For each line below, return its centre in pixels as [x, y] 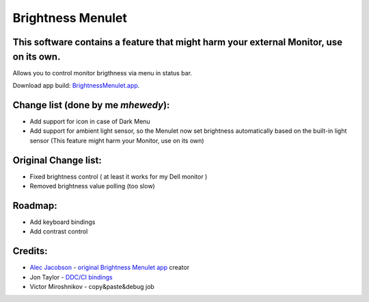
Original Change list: [57, 160]
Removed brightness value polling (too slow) [92, 186]
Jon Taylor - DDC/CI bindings [71, 277]
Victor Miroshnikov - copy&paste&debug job [92, 287]
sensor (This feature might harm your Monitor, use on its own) [117, 140]
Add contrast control [59, 231]
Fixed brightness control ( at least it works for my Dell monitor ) [119, 176]
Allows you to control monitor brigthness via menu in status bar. [102, 73]
